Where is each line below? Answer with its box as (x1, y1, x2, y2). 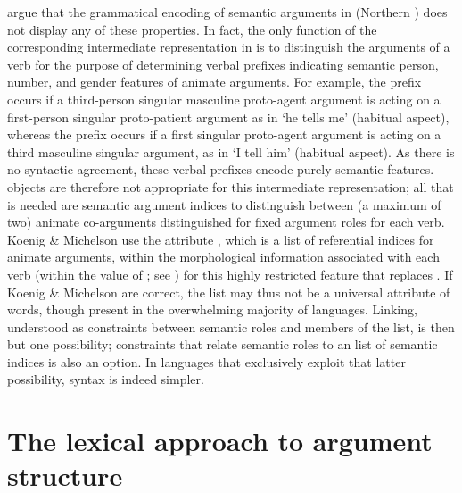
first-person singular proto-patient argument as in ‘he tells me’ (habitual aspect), (7, 107, 450, 126)
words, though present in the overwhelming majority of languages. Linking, (7, 300, 417, 319)
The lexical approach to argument (7, 422, 433, 459)
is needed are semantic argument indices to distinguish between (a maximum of (7, 195, 441, 213)
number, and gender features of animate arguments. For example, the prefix (7, 72, 422, 91)
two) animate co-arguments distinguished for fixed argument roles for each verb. (7, 213, 445, 231)
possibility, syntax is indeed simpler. (7, 370, 204, 389)
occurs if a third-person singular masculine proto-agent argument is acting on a (7, 89, 441, 108)
